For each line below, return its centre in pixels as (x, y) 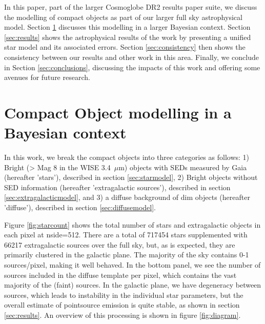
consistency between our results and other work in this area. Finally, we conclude (131, 57)
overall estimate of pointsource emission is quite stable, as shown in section (122, 305)
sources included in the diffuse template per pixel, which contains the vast (120, 275)
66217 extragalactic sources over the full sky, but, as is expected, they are (120, 244)
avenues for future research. (47, 77)
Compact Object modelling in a (118, 112)
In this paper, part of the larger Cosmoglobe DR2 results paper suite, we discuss (131, 7)
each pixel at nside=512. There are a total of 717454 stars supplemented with (126, 235)
